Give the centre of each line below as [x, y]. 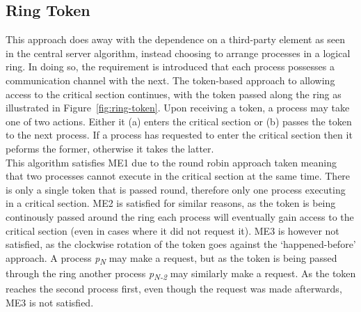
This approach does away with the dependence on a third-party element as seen [176, 39]
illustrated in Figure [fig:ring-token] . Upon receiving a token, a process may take [178, 108]
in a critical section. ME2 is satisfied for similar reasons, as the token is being [171, 203]
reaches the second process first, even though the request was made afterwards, [174, 288]
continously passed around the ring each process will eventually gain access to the [180, 216]
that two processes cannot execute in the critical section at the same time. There [178, 176]
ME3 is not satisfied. [50, 302]
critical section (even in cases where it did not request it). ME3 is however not [173, 230]
